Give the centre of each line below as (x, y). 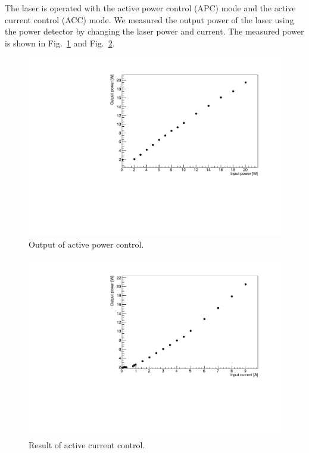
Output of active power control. (86, 244)
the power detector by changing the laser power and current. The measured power (154, 31)
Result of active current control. (87, 445)
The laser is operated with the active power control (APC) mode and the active (150, 8)
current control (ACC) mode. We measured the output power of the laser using (149, 19)
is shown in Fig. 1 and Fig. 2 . (60, 43)
